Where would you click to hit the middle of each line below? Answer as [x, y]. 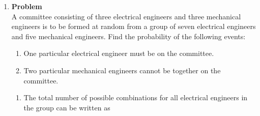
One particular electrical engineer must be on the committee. [119, 53]
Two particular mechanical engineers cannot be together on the [122, 70]
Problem [27, 6]
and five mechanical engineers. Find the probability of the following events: [128, 36]
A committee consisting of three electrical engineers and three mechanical [126, 16]
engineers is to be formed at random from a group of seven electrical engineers [134, 26]
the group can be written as [67, 107]
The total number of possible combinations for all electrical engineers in [136, 97]
